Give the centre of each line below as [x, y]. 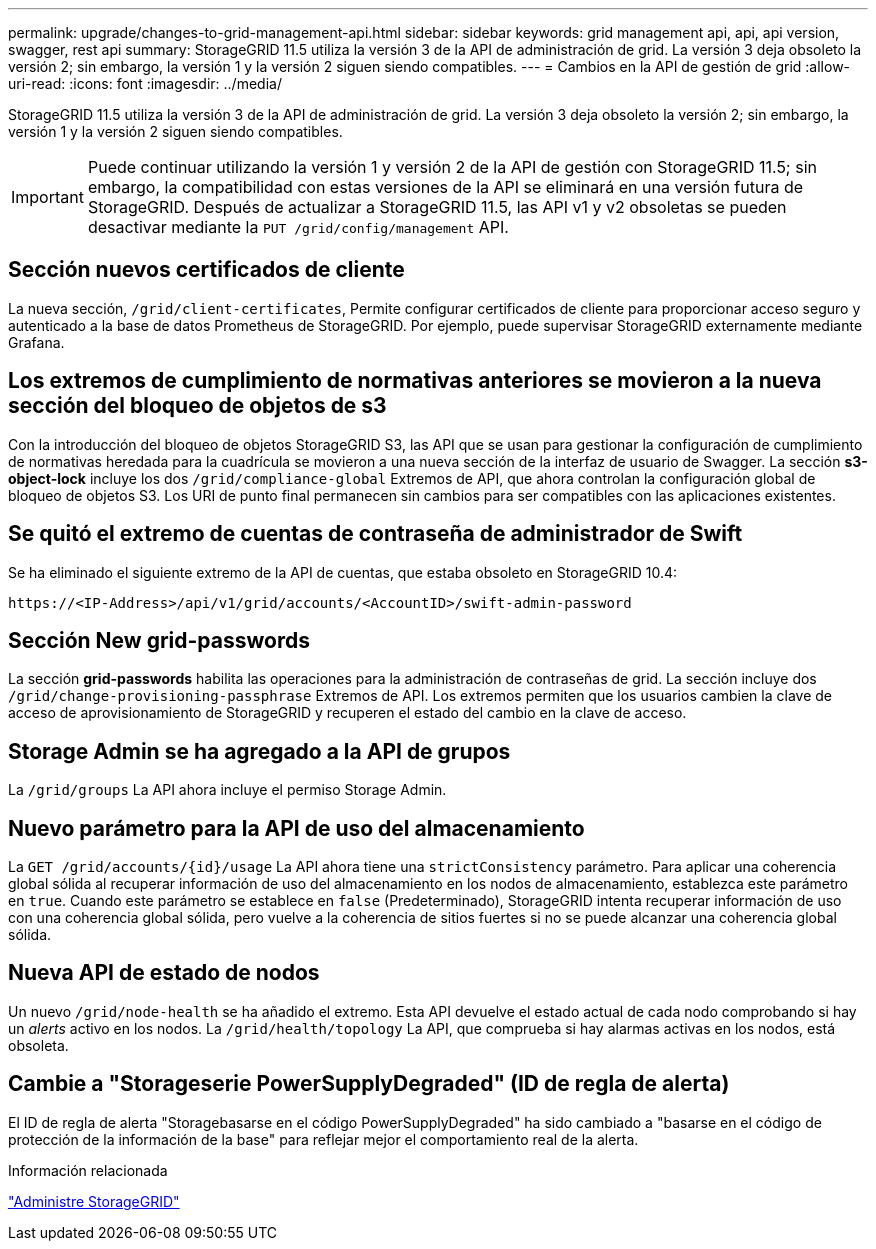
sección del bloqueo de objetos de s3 [197, 406]
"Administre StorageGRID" [94, 1201]
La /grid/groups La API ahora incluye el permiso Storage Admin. [227, 790]
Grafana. [36, 342]
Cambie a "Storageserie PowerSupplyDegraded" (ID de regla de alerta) [369, 1084]
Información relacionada [88, 1170]
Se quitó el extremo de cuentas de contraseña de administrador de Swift [375, 534]
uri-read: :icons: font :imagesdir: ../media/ [145, 83]
